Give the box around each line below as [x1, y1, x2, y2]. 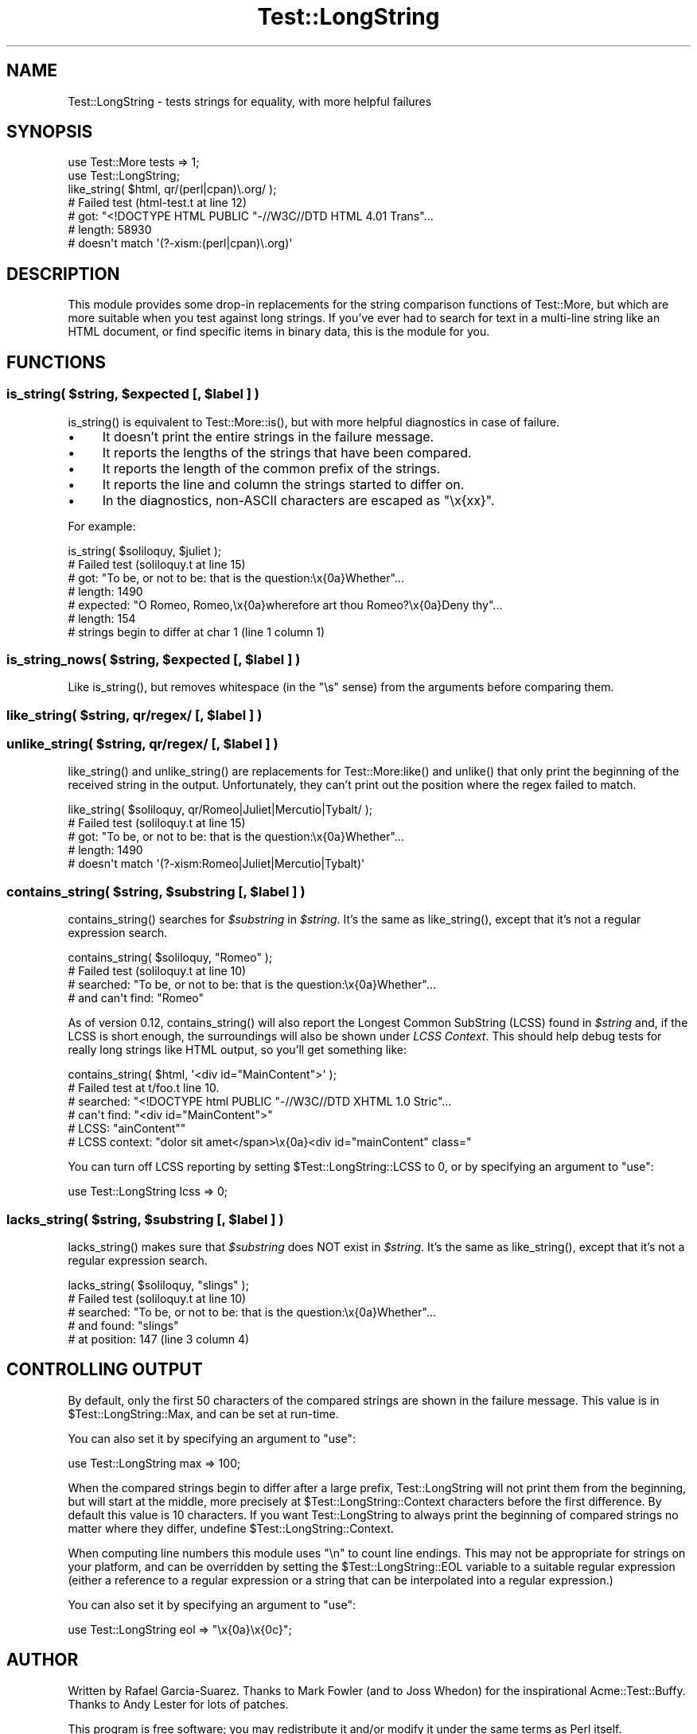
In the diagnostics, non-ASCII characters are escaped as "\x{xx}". [102, 492, 495, 508]
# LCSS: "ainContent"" [68, 1122, 186, 1136]
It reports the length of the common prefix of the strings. [102, 460, 441, 476]
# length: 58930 [68, 223, 152, 237]
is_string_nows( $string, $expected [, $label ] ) [6, 651, 301, 667]
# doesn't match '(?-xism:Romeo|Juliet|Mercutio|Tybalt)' [68, 857, 365, 871]
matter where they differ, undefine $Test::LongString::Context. [68, 1521, 394, 1535]
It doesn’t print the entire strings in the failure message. [102, 428, 434, 445]
